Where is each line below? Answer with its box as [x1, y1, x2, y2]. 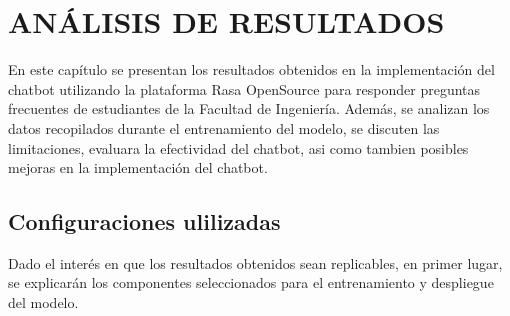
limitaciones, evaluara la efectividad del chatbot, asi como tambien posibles [8, 137, 469, 158]
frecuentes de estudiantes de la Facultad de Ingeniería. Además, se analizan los [8, 98, 490, 119]
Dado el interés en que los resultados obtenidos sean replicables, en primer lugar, [8, 252, 503, 273]
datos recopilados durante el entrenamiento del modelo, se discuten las [8, 117, 440, 138]
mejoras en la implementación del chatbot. [8, 157, 268, 178]
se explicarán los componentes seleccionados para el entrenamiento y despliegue [8, 272, 494, 293]
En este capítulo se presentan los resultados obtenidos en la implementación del [8, 59, 495, 80]
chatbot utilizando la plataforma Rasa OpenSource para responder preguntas [8, 78, 481, 99]
